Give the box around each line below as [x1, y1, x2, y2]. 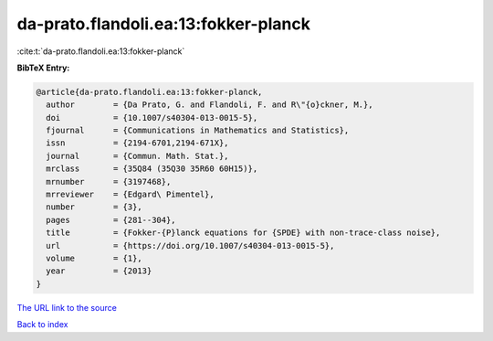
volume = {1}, [46, 253, 143, 263]
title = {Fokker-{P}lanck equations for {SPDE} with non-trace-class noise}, [46, 228, 441, 238]
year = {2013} [46, 266, 152, 276]
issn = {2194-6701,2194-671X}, [46, 138, 229, 148]
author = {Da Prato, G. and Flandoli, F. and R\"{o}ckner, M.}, [46, 100, 373, 110]
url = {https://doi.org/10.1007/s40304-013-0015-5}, [46, 240, 335, 250]
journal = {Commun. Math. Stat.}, [46, 151, 229, 161]
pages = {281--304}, [46, 215, 177, 225]
